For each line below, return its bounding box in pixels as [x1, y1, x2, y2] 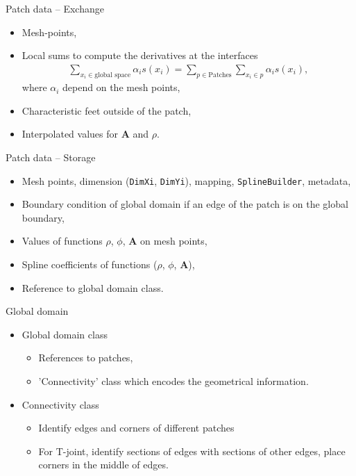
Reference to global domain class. [22, 280, 164, 295]
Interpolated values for [22, 126, 119, 141]
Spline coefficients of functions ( [22, 257, 158, 272]
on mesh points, [140, 233, 207, 248]
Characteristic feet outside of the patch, [22, 103, 192, 117]
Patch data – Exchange [6, 1, 104, 15]
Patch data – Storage [6, 150, 96, 165]
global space [94, 71, 131, 79]
